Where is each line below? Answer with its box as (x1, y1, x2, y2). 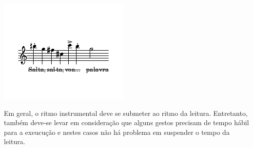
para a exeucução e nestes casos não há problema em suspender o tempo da (4, 127, 230, 137)
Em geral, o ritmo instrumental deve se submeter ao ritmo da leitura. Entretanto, (4, 108, 248, 118)
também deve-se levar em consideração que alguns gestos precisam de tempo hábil (4, 117, 249, 128)
